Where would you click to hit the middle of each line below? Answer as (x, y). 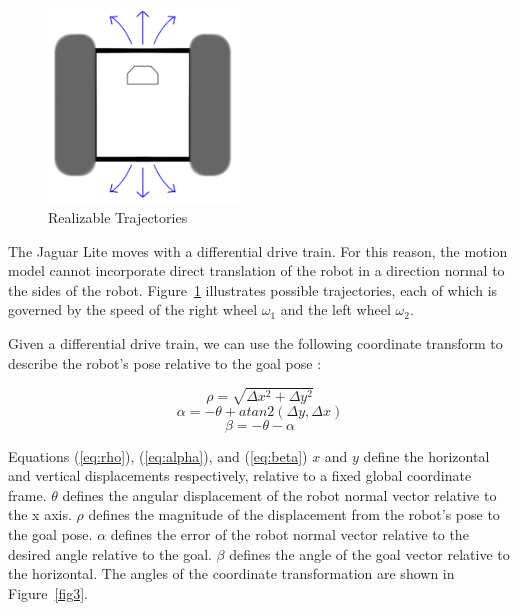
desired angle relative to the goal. (110, 553)
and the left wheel (335, 309)
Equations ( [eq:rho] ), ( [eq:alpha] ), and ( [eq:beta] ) (158, 455)
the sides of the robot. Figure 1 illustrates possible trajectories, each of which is (253, 289)
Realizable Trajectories (118, 217)
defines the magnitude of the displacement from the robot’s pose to (294, 514)
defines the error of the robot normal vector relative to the (289, 534)
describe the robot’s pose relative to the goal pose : (165, 362)
